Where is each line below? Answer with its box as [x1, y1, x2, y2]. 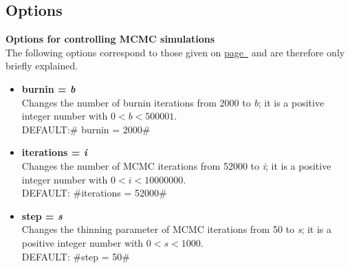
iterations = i [21, 145, 87, 159]
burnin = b [21, 81, 76, 96]
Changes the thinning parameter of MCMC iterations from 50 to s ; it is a [21, 222, 332, 236]
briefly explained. [6, 58, 78, 73]
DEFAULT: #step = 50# [21, 249, 130, 263]
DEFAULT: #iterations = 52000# [21, 186, 167, 200]
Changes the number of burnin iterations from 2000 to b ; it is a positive [21, 95, 325, 109]
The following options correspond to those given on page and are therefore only [6, 45, 345, 59]
